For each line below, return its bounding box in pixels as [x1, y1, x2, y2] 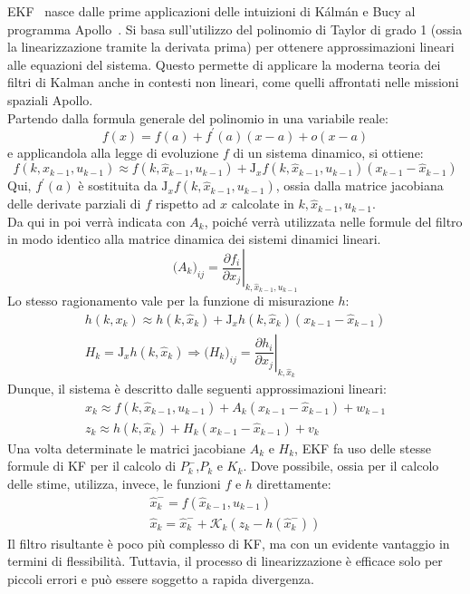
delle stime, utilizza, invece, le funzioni [7, 473, 221, 492]
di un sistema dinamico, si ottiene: [233, 142, 424, 161]
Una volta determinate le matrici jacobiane [7, 438, 245, 457]
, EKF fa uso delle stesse [294, 438, 431, 457]
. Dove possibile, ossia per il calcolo [243, 456, 439, 475]
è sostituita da [78, 176, 158, 195]
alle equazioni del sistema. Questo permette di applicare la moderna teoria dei [7, 54, 441, 73]
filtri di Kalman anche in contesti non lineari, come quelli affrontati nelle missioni [7, 73, 459, 92]
